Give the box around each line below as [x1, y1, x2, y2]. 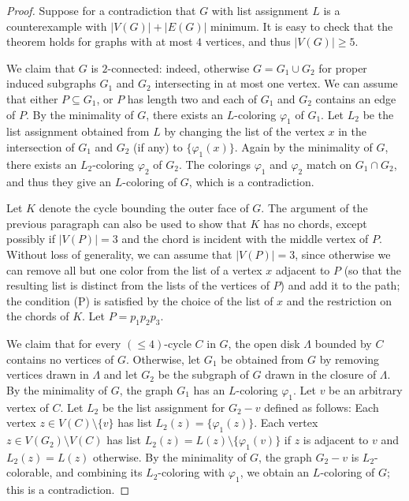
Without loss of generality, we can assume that [6, 245, 232, 262]
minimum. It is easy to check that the [210, 17, 393, 34]
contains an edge [315, 90, 396, 107]
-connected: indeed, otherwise [107, 59, 250, 76]
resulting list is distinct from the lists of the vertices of [6, 277, 270, 293]
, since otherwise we [295, 245, 391, 262]
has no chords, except [263, 215, 367, 231]
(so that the [344, 261, 402, 278]
